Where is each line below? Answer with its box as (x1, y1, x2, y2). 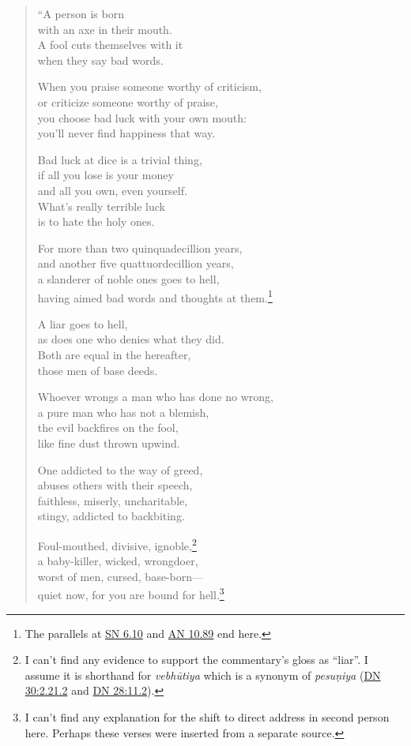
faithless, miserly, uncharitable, (37, 492, 188, 508)
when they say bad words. (37, 51, 164, 68)
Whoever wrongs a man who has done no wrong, (37, 388, 273, 405)
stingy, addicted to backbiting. (37, 508, 185, 524)
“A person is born (37, 6, 124, 21)
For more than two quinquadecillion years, (37, 239, 243, 256)
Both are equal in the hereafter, (37, 346, 191, 362)
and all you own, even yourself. (37, 182, 187, 198)
